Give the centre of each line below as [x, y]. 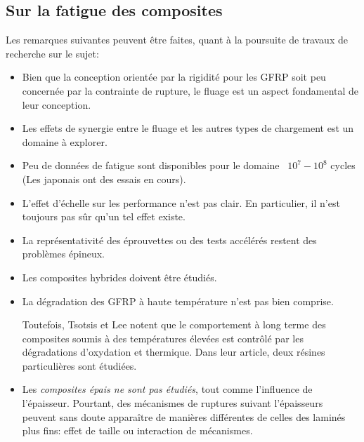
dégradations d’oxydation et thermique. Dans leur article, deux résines [174, 352]
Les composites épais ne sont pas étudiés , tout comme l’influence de [167, 389]
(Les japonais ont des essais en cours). [104, 179]
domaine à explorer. [65, 141]
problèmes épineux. [63, 254]
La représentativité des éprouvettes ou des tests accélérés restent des [169, 240]
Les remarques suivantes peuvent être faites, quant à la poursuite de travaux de [177, 40]
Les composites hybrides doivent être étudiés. [119, 277]
